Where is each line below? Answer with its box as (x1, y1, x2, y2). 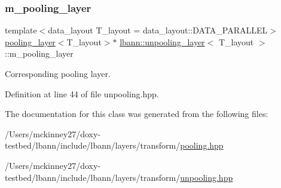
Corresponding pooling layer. (5, 67, 111, 79)
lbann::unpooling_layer (120, 35, 205, 48)
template (5, 24, 37, 36)
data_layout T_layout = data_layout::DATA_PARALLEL (48, 24, 268, 36)
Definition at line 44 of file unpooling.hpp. (5, 87, 159, 100)
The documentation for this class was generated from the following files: (5, 107, 268, 120)
